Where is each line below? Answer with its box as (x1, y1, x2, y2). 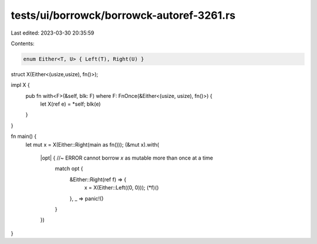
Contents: (11, 40, 35, 47)
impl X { (11, 82, 31, 89)
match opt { (55, 165, 83, 172)
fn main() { (11, 133, 37, 140)
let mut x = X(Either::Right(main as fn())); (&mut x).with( (25, 141, 160, 148)
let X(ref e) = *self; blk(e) (40, 100, 101, 108)
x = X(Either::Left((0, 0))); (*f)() (84, 184, 159, 191)
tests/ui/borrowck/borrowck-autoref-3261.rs (11, 9, 236, 22)
